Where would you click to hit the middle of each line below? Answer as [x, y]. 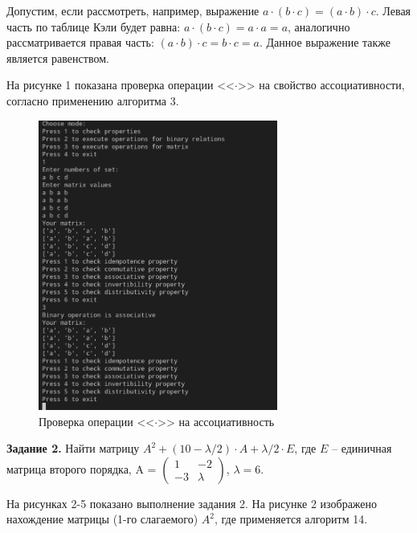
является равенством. [58, 57]
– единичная [362, 448]
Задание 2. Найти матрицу [73, 448]
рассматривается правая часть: [80, 42]
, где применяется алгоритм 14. [291, 519]
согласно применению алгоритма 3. [93, 100]
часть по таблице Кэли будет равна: [94, 26]
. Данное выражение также [325, 42]
